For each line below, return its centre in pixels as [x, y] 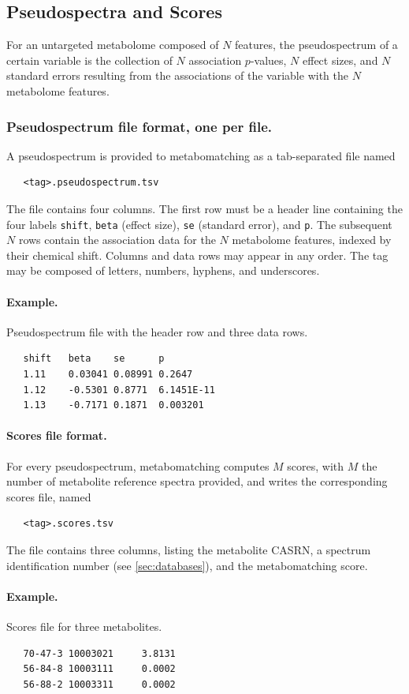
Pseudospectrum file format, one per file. [139, 126]
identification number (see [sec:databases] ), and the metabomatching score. [187, 565]
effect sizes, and [340, 60]
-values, [268, 60]
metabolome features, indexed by [312, 240]
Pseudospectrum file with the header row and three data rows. [157, 331]
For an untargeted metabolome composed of [113, 45]
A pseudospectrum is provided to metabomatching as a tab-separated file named [201, 155]
